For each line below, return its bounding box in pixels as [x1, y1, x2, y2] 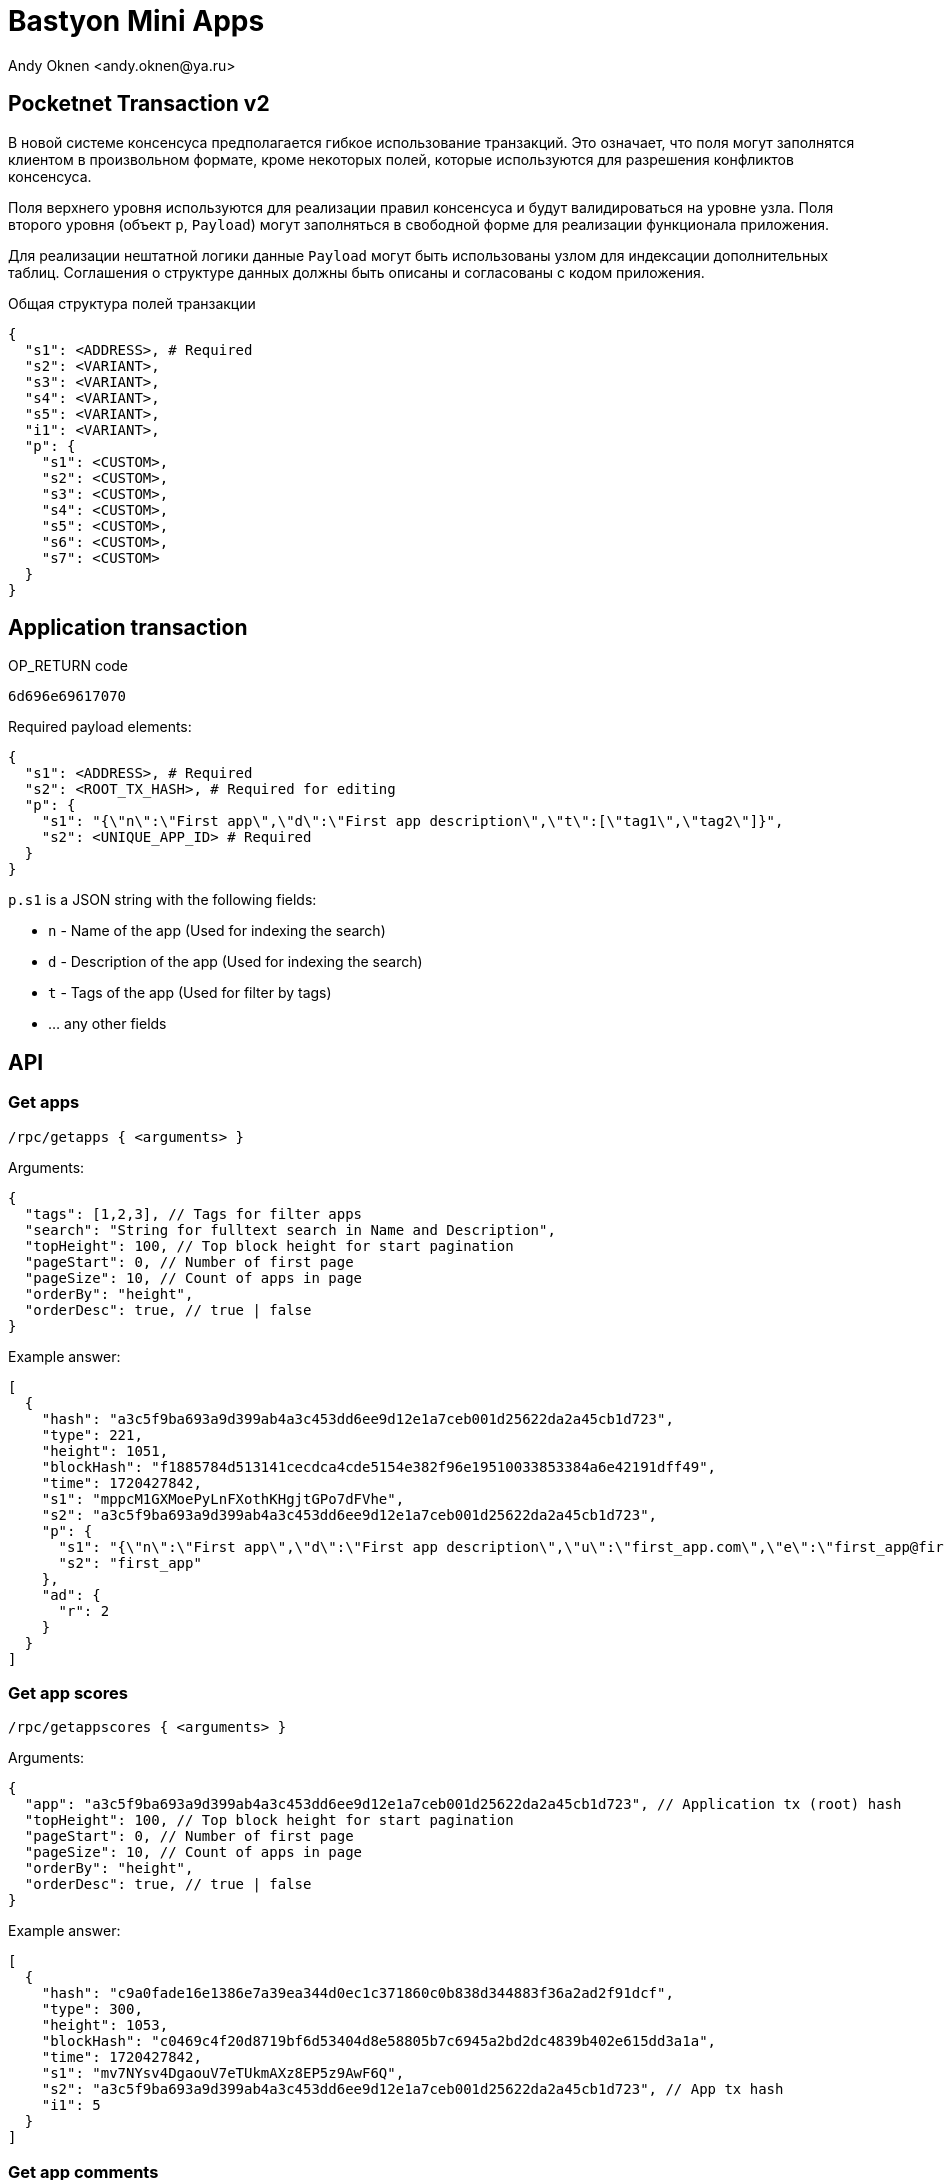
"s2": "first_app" [58, 1554, 202, 1571]
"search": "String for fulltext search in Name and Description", [24, 1221, 556, 1238]
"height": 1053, [41, 2017, 169, 2034]
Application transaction [8, 615, 248, 641]
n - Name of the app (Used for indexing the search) [48, 922, 386, 940]
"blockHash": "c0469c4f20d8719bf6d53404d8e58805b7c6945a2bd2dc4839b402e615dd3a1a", [41, 2033, 717, 2050]
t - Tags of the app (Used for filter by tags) [48, 984, 332, 1002]
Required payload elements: [8, 718, 192, 736]
